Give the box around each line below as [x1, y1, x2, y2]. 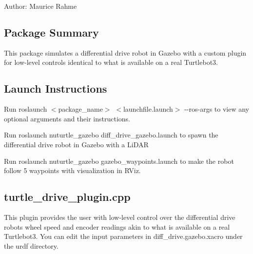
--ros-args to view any [184, 104, 249, 114]
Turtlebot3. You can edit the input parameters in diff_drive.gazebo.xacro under [4, 231, 243, 241]
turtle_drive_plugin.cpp [4, 189, 131, 204]
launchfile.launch [123, 104, 173, 114]
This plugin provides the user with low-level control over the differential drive [4, 212, 235, 222]
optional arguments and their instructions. [4, 113, 130, 123]
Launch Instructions [4, 81, 107, 96]
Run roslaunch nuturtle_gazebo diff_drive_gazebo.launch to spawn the [4, 130, 218, 140]
